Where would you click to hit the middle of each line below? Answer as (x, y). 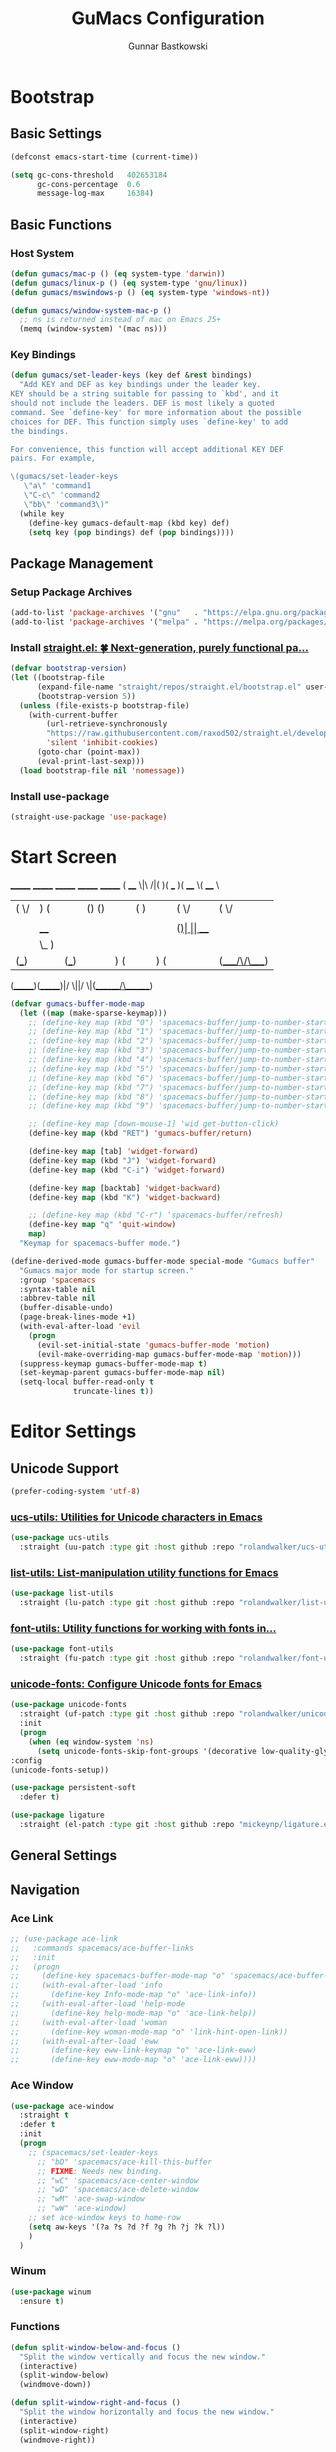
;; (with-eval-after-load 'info (86, 1985)
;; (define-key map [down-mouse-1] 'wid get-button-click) (154, 1124)
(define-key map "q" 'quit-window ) (102, 1225)
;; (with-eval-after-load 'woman (89, 2022)
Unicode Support (64, 1468)
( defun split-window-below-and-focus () (96, 2347)
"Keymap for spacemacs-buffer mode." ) (100, 1243)
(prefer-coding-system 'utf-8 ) (75, 1492)
